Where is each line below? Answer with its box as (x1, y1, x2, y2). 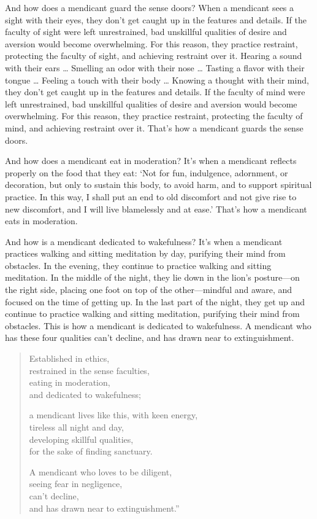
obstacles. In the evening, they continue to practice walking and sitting (5, 259, 272, 271)
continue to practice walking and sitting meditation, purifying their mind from (5, 307, 300, 320)
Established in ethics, (29, 352, 110, 365)
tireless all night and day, (29, 421, 124, 433)
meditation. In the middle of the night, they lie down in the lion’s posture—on (5, 271, 300, 284)
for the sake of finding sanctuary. (29, 445, 153, 458)
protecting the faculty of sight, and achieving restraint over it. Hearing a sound (5, 49, 302, 62)
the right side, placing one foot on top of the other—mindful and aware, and (5, 283, 292, 296)
